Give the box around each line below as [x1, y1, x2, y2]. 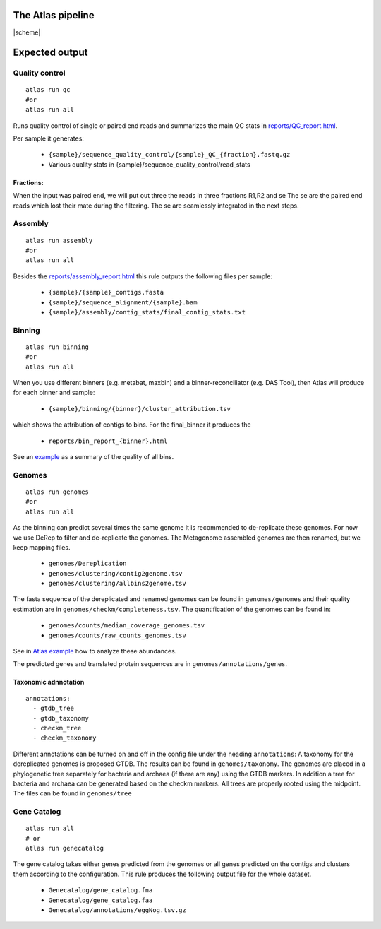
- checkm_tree [32, 724, 82, 732]
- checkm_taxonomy [32, 734, 97, 742]
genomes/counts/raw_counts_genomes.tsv [48, 631, 186, 639]
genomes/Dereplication [48, 560, 127, 568]
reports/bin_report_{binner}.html [48, 437, 168, 445]
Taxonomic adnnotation [13, 678, 85, 687]
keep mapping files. [13, 543, 71, 551]
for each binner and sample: [13, 389, 95, 397]
